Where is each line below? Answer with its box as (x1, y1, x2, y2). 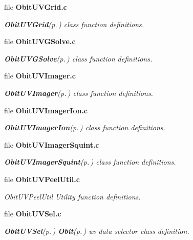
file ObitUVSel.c (4, 208, 61, 219)
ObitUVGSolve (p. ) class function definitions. (4, 53, 153, 64)
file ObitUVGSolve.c (4, 36, 76, 47)
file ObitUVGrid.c (4, 2, 67, 12)
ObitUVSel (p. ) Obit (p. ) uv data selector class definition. (4, 225, 189, 236)
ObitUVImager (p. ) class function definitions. (4, 87, 153, 98)
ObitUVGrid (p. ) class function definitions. (4, 18, 144, 29)
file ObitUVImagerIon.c (4, 105, 88, 115)
